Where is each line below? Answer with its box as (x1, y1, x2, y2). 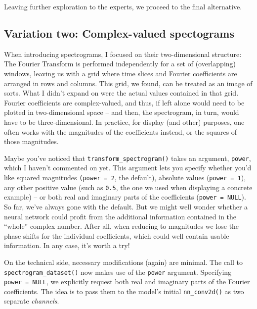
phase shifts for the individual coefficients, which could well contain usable (4, 230, 229, 241)
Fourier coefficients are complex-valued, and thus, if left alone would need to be (4, 97, 245, 107)
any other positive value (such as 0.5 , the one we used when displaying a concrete (4, 182, 253, 192)
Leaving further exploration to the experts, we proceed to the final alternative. (4, 1, 242, 11)
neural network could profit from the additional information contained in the (4, 211, 237, 221)
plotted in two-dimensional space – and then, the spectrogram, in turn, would (4, 107, 239, 117)
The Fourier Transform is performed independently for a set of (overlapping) (4, 58, 236, 69)
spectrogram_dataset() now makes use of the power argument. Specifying (4, 266, 232, 277)
